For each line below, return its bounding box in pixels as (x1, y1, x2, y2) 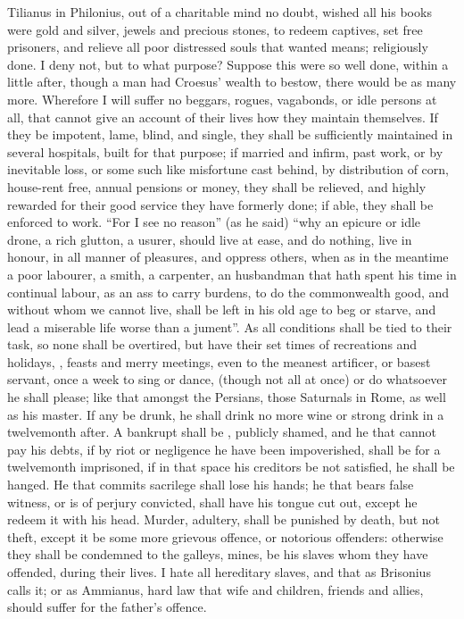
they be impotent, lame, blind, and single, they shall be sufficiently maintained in (7, 125, 453, 144)
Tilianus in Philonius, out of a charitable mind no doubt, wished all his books (7, 3, 432, 21)
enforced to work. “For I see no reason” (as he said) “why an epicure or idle (7, 213, 421, 231)
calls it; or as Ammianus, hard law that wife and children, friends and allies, (7, 580, 424, 598)
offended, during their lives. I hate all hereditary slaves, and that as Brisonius (7, 563, 431, 581)
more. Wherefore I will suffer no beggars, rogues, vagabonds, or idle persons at (7, 89, 437, 108)
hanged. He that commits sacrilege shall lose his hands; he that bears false (7, 475, 414, 494)
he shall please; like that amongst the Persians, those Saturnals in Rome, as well (7, 388, 446, 406)
